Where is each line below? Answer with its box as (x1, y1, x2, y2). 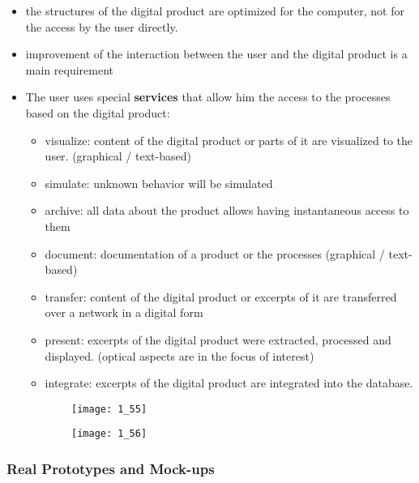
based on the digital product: (25, 104, 170, 121)
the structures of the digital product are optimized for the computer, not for (25, 2, 404, 19)
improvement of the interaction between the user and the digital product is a (25, 45, 408, 62)
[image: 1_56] (71, 428, 148, 440)
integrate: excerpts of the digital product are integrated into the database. (45, 374, 413, 391)
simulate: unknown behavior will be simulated (45, 174, 273, 191)
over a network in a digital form (45, 304, 203, 321)
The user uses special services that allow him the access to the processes (25, 88, 391, 105)
